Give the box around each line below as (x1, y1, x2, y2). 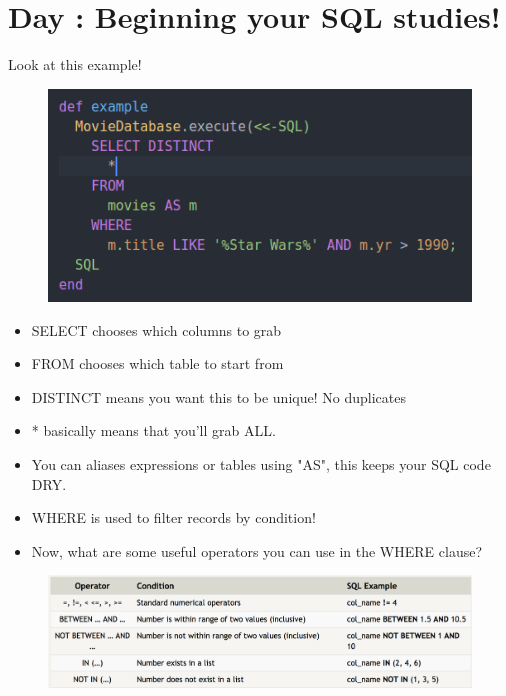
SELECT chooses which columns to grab (31, 319, 282, 340)
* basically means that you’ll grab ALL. (31, 420, 276, 441)
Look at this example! (8, 54, 142, 75)
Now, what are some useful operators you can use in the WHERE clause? (31, 540, 483, 561)
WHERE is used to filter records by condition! (31, 507, 316, 528)
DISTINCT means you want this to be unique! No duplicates (31, 386, 406, 407)
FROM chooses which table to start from (31, 353, 284, 374)
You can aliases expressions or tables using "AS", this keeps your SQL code (31, 454, 491, 475)
